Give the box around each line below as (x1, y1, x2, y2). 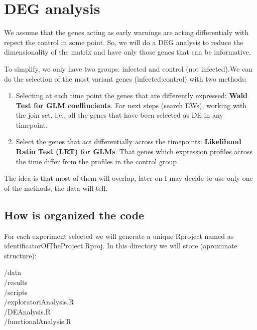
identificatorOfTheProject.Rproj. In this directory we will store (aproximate (4, 240, 237, 251)
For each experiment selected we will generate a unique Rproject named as (4, 230, 234, 241)
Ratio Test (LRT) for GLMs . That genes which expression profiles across (16, 146, 253, 157)
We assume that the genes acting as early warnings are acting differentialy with (4, 27, 249, 38)
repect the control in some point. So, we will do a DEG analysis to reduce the (4, 37, 243, 47)
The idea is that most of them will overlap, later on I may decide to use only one (4, 173, 253, 183)
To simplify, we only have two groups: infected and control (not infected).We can (4, 63, 252, 74)
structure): (4, 250, 37, 260)
